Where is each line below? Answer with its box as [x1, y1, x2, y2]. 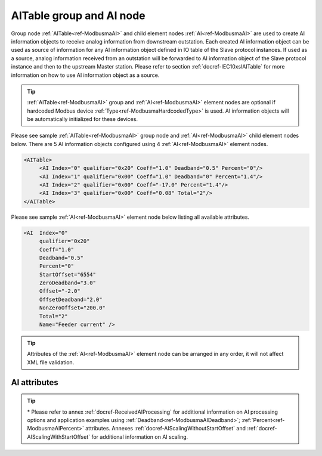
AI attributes [11, 377, 59, 387]
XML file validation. [27, 358, 75, 366]
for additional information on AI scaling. [91, 433, 188, 441]
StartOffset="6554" [39, 271, 97, 278]
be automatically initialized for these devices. [27, 116, 138, 123]
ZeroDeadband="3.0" [39, 280, 97, 286]
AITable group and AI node [11, 9, 145, 22]
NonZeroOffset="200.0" [39, 305, 106, 311]
